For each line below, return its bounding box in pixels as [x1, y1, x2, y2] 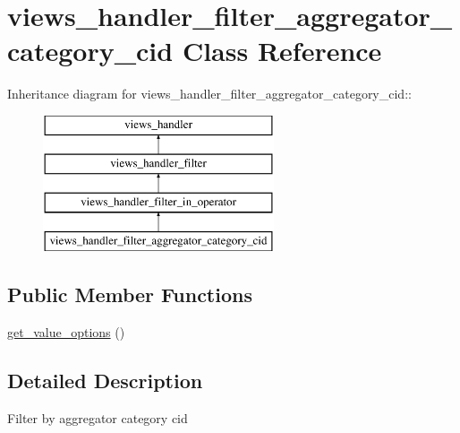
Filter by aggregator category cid [7, 408, 188, 427]
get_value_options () [7, 322, 125, 341]
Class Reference [182, 32, 382, 69]
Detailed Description [7, 366, 203, 394]
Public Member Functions [7, 281, 252, 308]
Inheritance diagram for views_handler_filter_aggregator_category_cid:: [7, 84, 412, 103]
